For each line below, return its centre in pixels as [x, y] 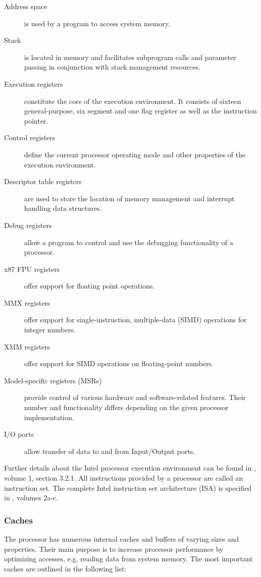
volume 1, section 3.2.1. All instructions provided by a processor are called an [124, 478]
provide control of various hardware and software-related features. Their [135, 397]
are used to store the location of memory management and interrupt [129, 198]
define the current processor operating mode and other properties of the [135, 154]
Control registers [30, 137]
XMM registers [27, 346]
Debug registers [28, 225]
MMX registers [27, 302]
